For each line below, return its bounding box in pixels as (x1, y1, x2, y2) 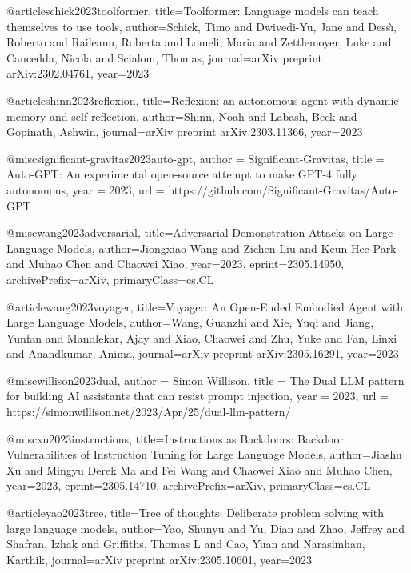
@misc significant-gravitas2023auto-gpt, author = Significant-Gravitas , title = (6, 150, 385, 166)
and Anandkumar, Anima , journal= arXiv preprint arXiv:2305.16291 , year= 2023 (6, 345, 399, 362)
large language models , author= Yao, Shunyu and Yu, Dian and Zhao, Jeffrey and (6, 519, 405, 536)
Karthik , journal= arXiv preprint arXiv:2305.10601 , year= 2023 (6, 551, 312, 567)
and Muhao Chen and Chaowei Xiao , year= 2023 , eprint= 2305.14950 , (6, 255, 345, 272)
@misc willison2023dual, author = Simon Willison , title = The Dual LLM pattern (6, 371, 405, 388)
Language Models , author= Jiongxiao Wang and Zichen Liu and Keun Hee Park (6, 239, 397, 256)
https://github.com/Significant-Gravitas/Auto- (168, 181, 399, 198)
